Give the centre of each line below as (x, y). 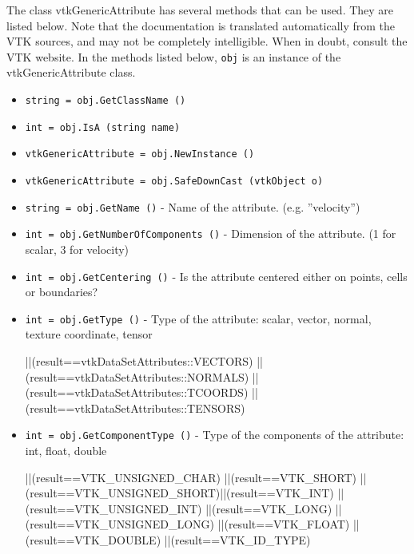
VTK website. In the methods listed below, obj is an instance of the (174, 56)
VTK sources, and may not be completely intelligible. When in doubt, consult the (207, 41)
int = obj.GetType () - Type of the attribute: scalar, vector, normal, (198, 318)
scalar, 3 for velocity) (77, 249)
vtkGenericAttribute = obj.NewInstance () (140, 154)
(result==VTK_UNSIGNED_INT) (113, 508)
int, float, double (66, 451)
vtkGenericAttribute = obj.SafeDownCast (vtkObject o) (174, 181)
